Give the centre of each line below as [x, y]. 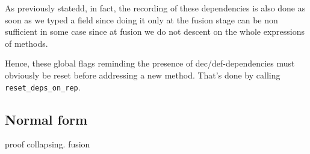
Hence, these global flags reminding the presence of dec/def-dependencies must [150, 63]
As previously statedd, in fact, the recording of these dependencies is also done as [155, 8]
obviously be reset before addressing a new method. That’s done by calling [143, 75]
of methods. [26, 43]
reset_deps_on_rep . [43, 87]
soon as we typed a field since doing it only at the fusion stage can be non [141, 19]
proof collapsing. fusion [48, 144]
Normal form [46, 119]
